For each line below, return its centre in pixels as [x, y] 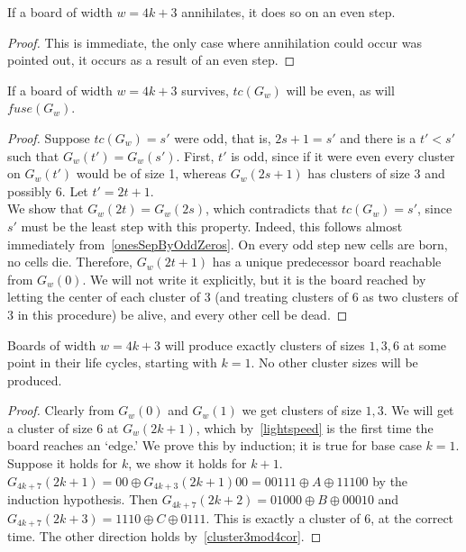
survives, [205, 90]
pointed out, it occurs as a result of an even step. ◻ [151, 60]
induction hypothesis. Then [83, 499]
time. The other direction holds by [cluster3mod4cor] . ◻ [164, 536]
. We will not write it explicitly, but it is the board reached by [254, 279]
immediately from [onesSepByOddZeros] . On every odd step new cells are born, [228, 244]
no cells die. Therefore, [70, 262]
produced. [35, 380]
